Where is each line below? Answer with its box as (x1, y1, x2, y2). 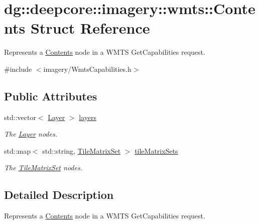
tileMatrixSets (135, 145, 178, 156)
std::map (4, 145, 31, 156)
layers (79, 111, 97, 122)
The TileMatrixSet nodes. (4, 162, 82, 173)
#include (4, 63, 32, 74)
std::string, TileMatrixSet (42, 145, 121, 156)
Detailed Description (4, 187, 114, 202)
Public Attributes (4, 88, 97, 103)
